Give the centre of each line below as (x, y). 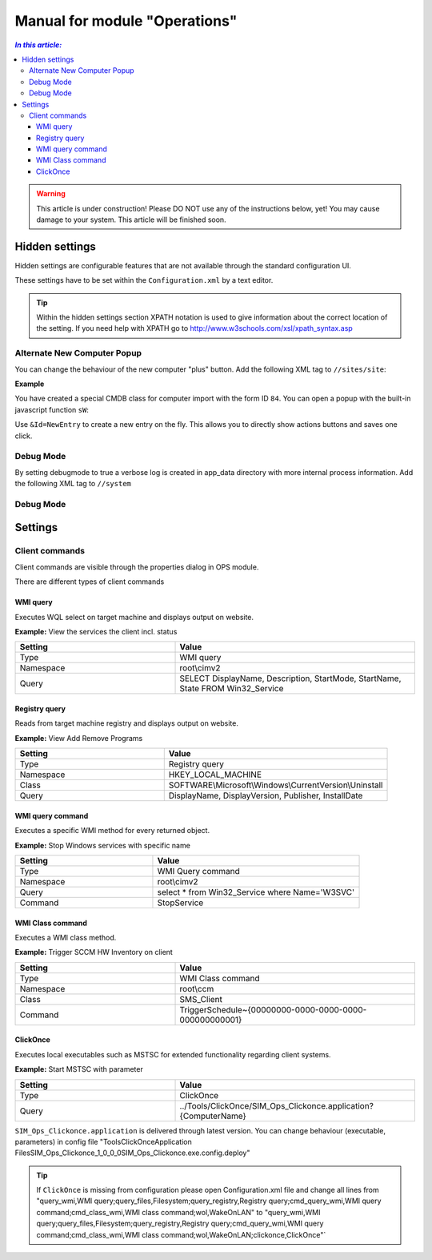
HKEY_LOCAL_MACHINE (215, 775)
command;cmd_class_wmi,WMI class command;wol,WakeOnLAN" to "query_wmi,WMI (178, 1212)
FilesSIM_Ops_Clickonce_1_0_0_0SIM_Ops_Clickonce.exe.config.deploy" (132, 1153)
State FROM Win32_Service (232, 689)
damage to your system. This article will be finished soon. (132, 219)
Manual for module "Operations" (126, 21)
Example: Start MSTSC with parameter (79, 1069)
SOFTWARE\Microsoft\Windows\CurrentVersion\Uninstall (276, 785)
